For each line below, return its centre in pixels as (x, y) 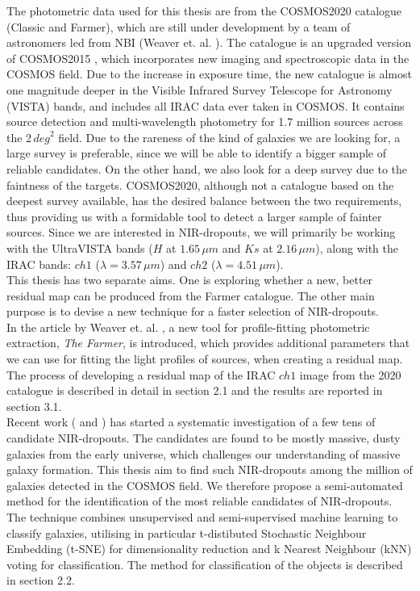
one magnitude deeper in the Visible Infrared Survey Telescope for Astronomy (200, 89)
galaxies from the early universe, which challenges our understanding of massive (204, 453)
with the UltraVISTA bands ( (80, 247)
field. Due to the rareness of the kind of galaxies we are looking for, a (229, 137)
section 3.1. (34, 406)
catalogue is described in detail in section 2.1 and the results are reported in (195, 390)
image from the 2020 (350, 374)
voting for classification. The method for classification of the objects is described (205, 564)
